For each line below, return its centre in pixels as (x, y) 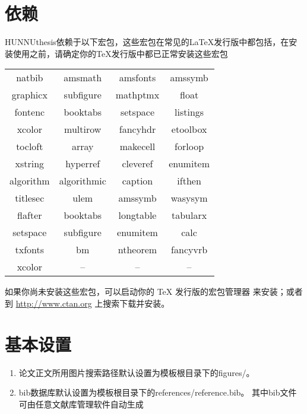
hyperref (83, 164)
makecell (137, 147)
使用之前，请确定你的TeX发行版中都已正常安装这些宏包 (120, 53)
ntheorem (137, 250)
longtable (137, 215)
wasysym (189, 198)
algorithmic (83, 181)
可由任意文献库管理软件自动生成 (81, 404)
